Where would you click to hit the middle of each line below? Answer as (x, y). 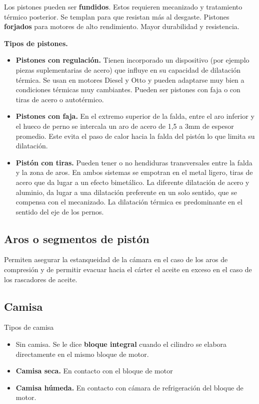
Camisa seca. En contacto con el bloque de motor (94, 371)
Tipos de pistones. (36, 43)
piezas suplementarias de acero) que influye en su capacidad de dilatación (128, 69)
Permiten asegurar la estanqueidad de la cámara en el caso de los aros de (116, 259)
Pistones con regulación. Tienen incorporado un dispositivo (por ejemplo (132, 60)
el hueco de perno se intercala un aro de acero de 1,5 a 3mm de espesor (125, 126)
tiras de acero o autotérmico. (60, 99)
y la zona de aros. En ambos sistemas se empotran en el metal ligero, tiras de (134, 172)
